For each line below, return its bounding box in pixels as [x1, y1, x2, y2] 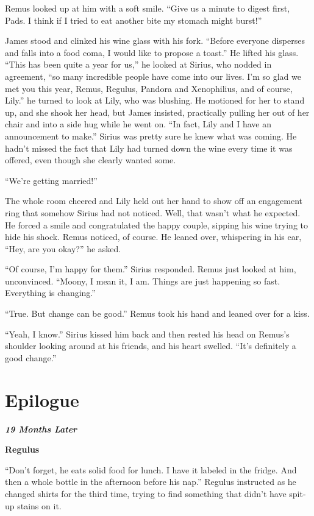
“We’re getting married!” [5, 174, 98, 186]
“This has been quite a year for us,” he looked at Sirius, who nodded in [5, 58, 272, 71]
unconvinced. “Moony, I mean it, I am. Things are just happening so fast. [5, 274, 280, 287]
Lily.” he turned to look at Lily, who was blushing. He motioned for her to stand [5, 94, 305, 107]
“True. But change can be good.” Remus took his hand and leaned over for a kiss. [5, 307, 310, 320]
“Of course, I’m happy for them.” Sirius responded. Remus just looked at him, [5, 263, 296, 275]
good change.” [5, 351, 57, 364]
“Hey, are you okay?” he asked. [5, 242, 121, 255]
